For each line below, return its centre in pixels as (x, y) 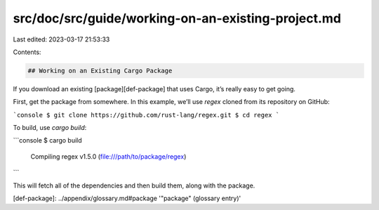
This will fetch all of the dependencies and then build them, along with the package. (134, 185)
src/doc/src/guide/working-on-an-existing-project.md (177, 18)
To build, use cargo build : (50, 128)
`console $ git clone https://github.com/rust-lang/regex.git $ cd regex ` (146, 115)
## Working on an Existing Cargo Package (100, 71)
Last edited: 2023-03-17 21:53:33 (61, 39)
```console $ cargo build (47, 140)
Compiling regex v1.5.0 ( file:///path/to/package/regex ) (108, 156)
